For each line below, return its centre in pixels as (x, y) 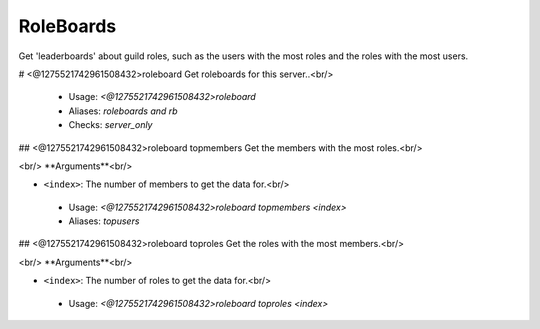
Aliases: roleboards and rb (123, 111)
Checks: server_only (110, 125)
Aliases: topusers (104, 221)
